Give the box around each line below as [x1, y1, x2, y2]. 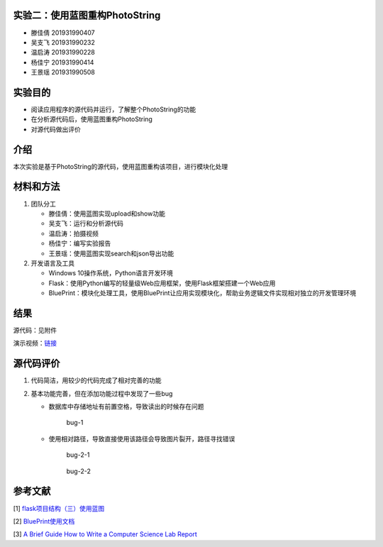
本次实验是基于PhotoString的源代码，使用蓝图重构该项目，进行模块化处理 [13, 162, 228, 170]
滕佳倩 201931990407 [30, 28, 95, 37]
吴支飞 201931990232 [30, 38, 95, 46]
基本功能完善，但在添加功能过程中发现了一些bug [30, 389, 173, 397]
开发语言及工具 [30, 259, 74, 267]
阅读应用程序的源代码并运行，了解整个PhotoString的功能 [30, 105, 196, 114]
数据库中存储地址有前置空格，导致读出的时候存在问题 [48, 402, 204, 411]
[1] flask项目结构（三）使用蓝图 [13, 504, 105, 512]
